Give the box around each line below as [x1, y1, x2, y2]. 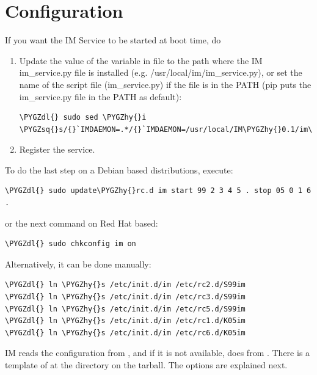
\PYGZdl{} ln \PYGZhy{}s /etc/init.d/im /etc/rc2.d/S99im [5, 280, 246, 289]
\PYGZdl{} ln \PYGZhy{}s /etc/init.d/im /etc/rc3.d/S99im [5, 293, 246, 302]
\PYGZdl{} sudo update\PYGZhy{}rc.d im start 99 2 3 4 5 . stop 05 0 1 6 [5, 186, 312, 195]
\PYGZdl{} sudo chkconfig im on [5, 239, 136, 249]
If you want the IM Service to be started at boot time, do [5, 34, 221, 46]
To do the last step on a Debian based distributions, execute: [5, 163, 233, 176]
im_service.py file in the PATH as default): [19, 90, 182, 103]
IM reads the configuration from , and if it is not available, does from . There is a [5, 346, 310, 359]
